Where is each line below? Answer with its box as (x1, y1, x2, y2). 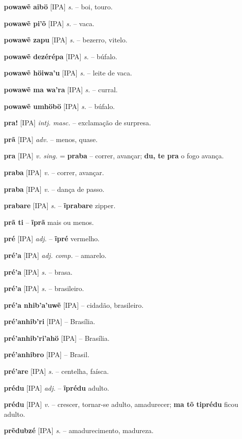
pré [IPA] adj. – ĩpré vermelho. (4, 233, 100, 244)
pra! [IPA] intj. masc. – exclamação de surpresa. (4, 117, 151, 128)
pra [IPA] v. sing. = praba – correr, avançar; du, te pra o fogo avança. (4, 150, 224, 161)
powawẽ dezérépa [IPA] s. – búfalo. (4, 51, 118, 61)
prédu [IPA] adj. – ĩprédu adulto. (4, 382, 109, 393)
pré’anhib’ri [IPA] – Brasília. (4, 316, 95, 327)
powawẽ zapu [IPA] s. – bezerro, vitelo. (4, 35, 127, 45)
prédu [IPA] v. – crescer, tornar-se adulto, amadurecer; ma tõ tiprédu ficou (4, 399, 239, 409)
